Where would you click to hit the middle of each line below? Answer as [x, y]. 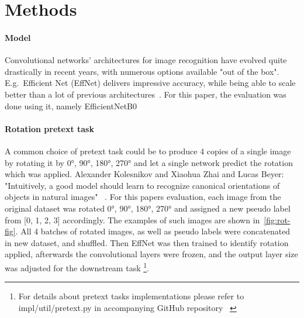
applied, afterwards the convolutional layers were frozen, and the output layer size [151, 254]
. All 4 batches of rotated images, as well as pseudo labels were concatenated [153, 231]
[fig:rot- [277, 220]
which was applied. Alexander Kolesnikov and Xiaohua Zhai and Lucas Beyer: [144, 174]
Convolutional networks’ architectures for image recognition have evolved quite [146, 60]
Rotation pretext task [49, 128]
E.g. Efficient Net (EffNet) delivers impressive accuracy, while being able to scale [150, 83]
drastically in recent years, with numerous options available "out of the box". [142, 71]
